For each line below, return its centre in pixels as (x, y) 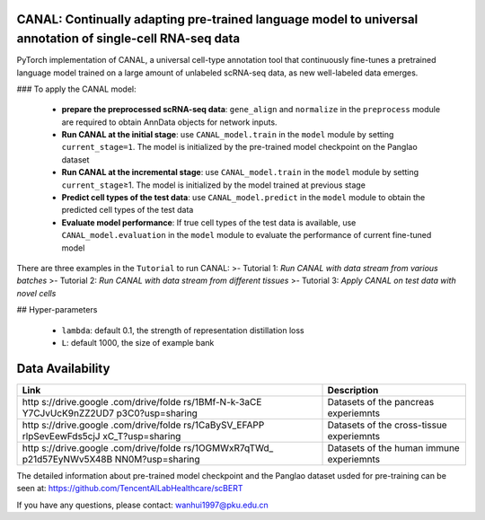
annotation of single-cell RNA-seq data (128, 39)
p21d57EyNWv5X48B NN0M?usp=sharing (111, 459)
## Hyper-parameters (57, 310)
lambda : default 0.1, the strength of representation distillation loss (183, 330)
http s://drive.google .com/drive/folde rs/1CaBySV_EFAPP (143, 425)
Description (353, 390)
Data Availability (63, 368)
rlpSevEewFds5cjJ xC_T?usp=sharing (101, 436)
